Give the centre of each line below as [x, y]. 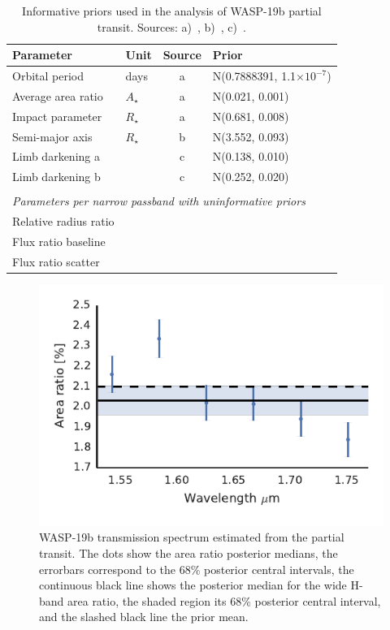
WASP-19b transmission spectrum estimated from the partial [192, 537]
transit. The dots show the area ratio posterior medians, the [188, 552]
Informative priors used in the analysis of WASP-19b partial [172, 11]
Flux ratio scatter [56, 261]
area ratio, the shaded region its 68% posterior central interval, [224, 600]
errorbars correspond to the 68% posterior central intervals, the [197, 569]
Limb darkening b [56, 177]
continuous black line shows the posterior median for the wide [193, 585]
